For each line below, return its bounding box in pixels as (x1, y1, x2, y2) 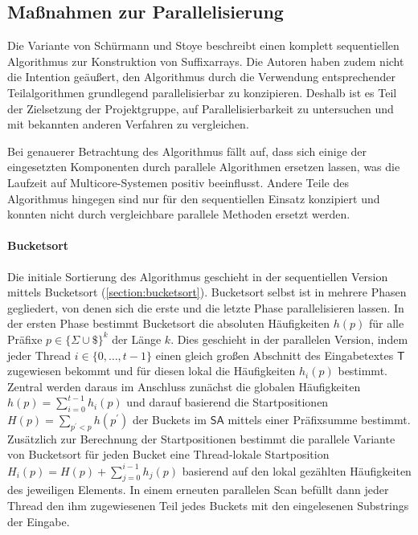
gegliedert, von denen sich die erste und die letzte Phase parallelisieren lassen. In (7, 299, 404, 316)
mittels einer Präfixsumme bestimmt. (227, 411, 411, 428)
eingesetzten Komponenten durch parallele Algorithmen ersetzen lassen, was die (7, 158, 400, 175)
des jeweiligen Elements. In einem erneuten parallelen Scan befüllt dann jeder (7, 481, 389, 498)
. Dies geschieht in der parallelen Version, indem (170, 330, 408, 347)
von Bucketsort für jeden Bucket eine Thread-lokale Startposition (7, 446, 330, 463)
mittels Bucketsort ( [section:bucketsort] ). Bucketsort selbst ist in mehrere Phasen (7, 284, 407, 300)
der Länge (112, 330, 162, 347)
